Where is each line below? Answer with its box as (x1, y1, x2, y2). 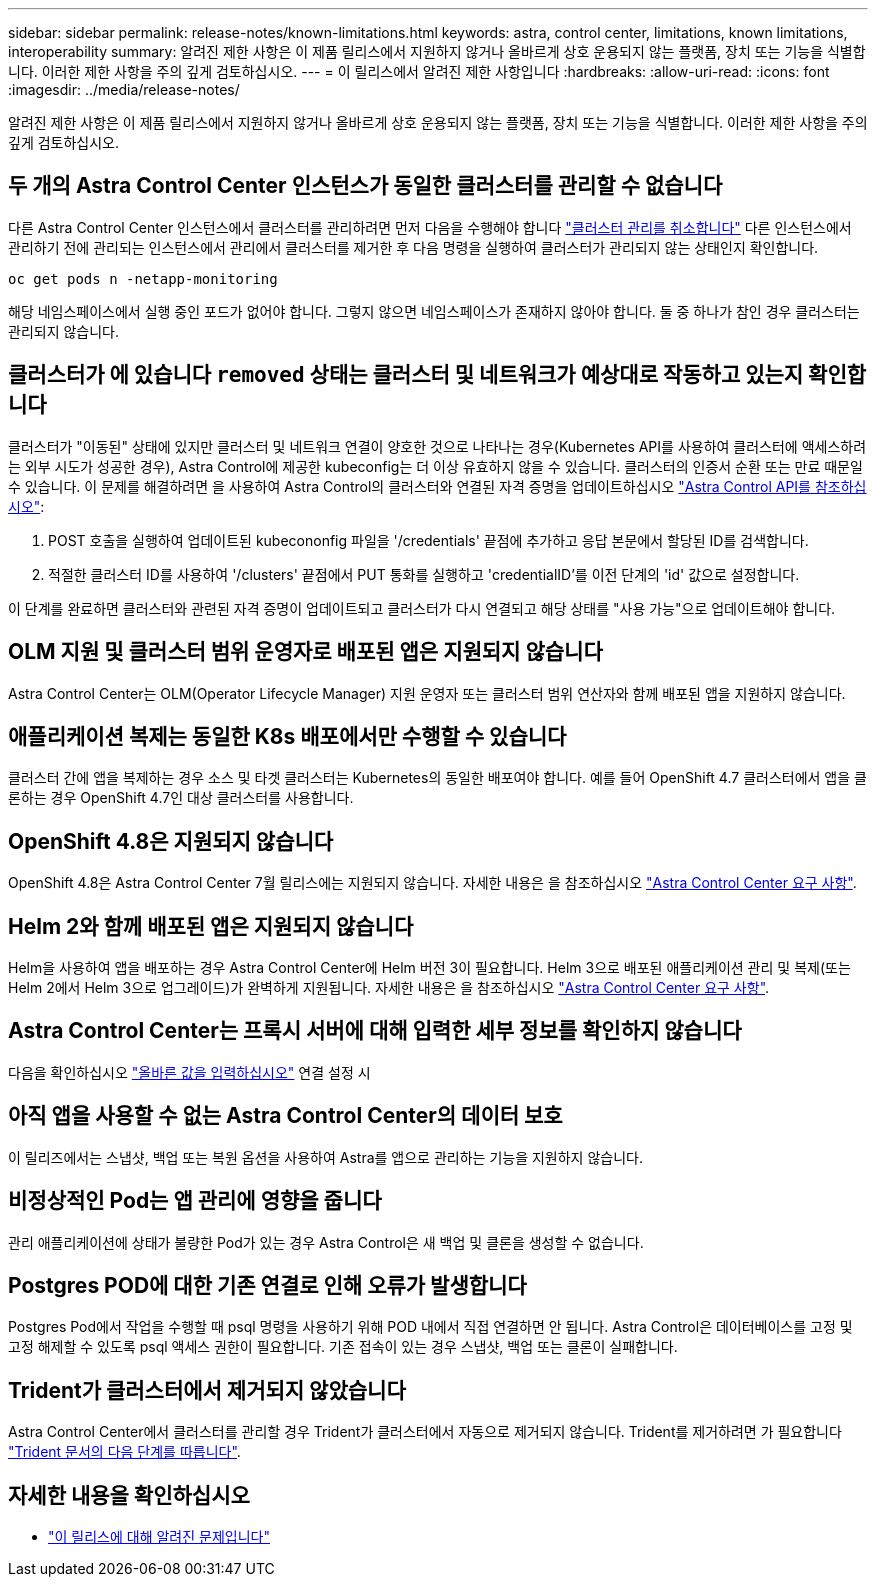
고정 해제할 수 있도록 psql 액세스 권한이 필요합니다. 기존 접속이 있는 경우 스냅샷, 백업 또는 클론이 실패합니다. (8, 1338, 678, 1356)
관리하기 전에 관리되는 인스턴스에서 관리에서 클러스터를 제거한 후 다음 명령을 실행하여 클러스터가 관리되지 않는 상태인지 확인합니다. (8, 238, 819, 256)
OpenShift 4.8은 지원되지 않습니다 (8, 828, 334, 854)
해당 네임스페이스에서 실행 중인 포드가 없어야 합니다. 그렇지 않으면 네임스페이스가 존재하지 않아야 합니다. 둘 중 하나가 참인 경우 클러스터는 (8, 302, 860, 320)
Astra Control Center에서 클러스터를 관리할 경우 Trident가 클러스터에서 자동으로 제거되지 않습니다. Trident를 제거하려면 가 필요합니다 (8, 1423, 842, 1441)
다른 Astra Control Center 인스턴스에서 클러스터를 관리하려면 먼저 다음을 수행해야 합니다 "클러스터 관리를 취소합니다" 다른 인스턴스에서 (8, 218, 852, 236)
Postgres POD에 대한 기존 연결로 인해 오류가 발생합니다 (8, 1273, 527, 1299)
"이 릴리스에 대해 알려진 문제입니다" (48, 1528, 270, 1546)
